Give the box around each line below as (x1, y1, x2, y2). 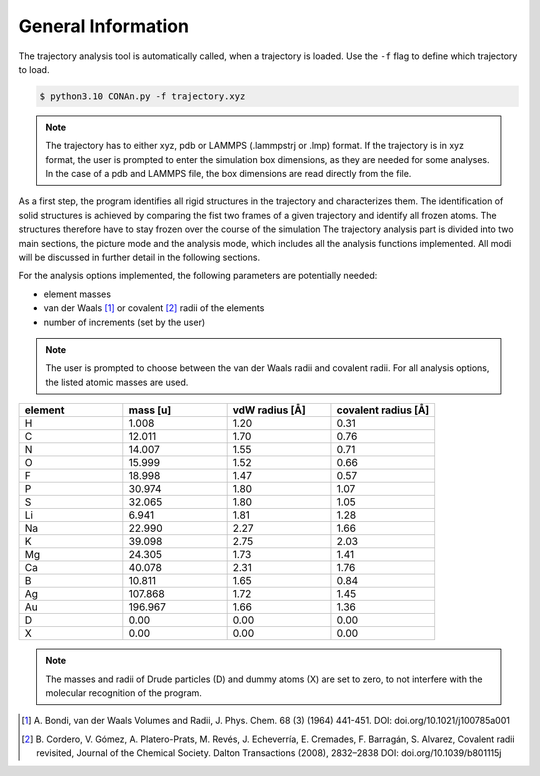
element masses (43, 288, 112, 300)
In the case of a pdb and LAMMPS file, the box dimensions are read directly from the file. (45, 168, 412, 180)
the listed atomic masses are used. (45, 376, 189, 388)
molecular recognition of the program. (45, 686, 202, 699)
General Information (18, 15, 190, 37)
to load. (18, 63, 50, 75)
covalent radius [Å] (336, 403, 430, 417)
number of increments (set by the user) (43, 316, 206, 328)
